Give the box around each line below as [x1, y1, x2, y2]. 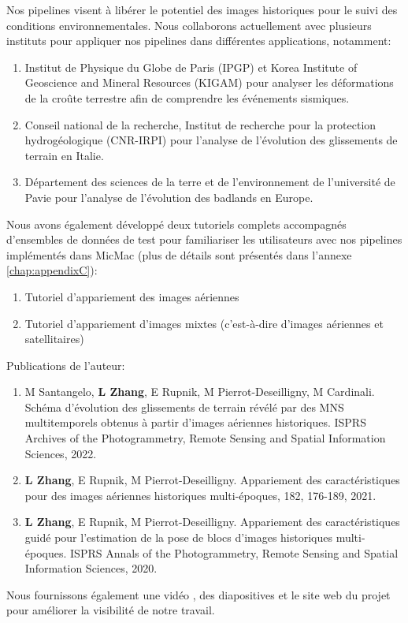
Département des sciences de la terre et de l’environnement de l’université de [24, 173, 395, 190]
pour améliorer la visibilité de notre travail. [6, 602, 215, 618]
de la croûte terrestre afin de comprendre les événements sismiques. [24, 89, 350, 106]
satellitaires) [24, 330, 84, 347]
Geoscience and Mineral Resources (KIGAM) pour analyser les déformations [24, 74, 394, 91]
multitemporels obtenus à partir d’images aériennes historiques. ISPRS [24, 414, 366, 431]
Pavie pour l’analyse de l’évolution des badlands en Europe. [24, 188, 313, 205]
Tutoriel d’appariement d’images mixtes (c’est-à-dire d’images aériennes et [24, 315, 384, 331]
